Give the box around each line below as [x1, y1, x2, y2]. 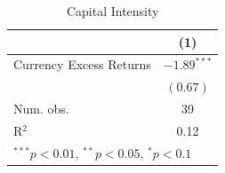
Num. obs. [13, 99, 69, 118]
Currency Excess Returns [13, 55, 151, 74]
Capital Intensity [66, 2, 159, 20]
